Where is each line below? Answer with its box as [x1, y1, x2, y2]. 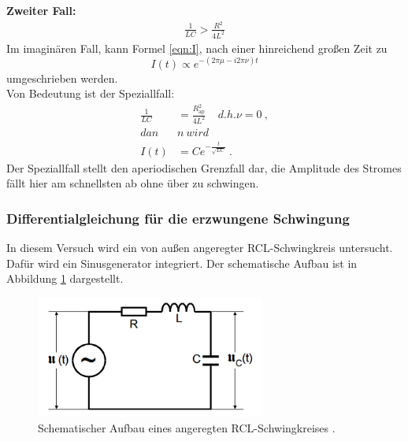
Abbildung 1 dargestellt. [6, 270, 124, 287]
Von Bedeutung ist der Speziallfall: [6, 85, 175, 102]
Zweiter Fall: [6, 2, 76, 18]
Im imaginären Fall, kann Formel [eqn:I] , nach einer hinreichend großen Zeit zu [6, 39, 388, 56]
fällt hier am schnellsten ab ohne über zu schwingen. [6, 175, 259, 191]
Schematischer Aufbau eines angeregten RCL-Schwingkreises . [38, 419, 336, 435]
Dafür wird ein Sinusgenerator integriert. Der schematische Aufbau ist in [6, 254, 358, 271]
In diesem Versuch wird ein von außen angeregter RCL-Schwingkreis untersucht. [6, 239, 393, 256]
